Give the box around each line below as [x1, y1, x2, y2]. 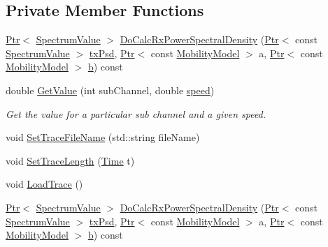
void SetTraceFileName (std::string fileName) [6, 130, 200, 144]
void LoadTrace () [6, 177, 83, 191]
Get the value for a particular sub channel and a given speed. [6, 106, 266, 121]
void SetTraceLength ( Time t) [6, 153, 135, 167]
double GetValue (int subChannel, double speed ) [6, 82, 215, 97]
